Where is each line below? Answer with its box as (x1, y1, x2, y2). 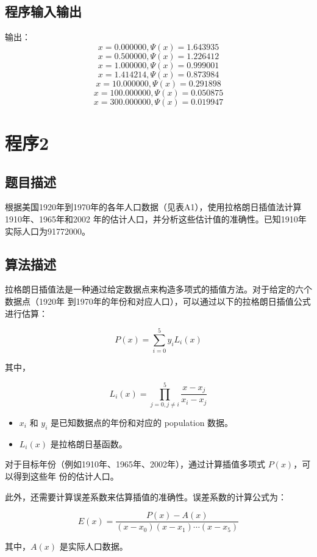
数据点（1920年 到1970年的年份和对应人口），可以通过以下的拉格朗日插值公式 (5, 294, 311, 307)
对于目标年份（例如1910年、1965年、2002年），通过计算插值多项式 (5, 458, 265, 470)
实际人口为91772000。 (5, 224, 90, 237)
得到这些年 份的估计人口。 (13, 469, 119, 482)
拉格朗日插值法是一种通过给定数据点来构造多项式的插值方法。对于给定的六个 (5, 283, 312, 296)
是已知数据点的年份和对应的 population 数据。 (51, 416, 233, 428)
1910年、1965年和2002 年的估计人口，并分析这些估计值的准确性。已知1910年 (5, 212, 307, 225)
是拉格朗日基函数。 (50, 437, 127, 450)
